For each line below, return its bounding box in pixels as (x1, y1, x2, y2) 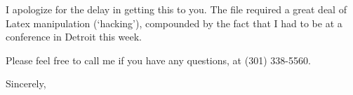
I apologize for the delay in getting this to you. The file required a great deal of (6, 2, 347, 16)
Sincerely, (6, 76, 46, 91)
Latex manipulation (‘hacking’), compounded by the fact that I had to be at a (6, 15, 342, 30)
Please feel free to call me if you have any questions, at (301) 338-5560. (6, 52, 311, 67)
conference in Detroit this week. (6, 29, 142, 44)
